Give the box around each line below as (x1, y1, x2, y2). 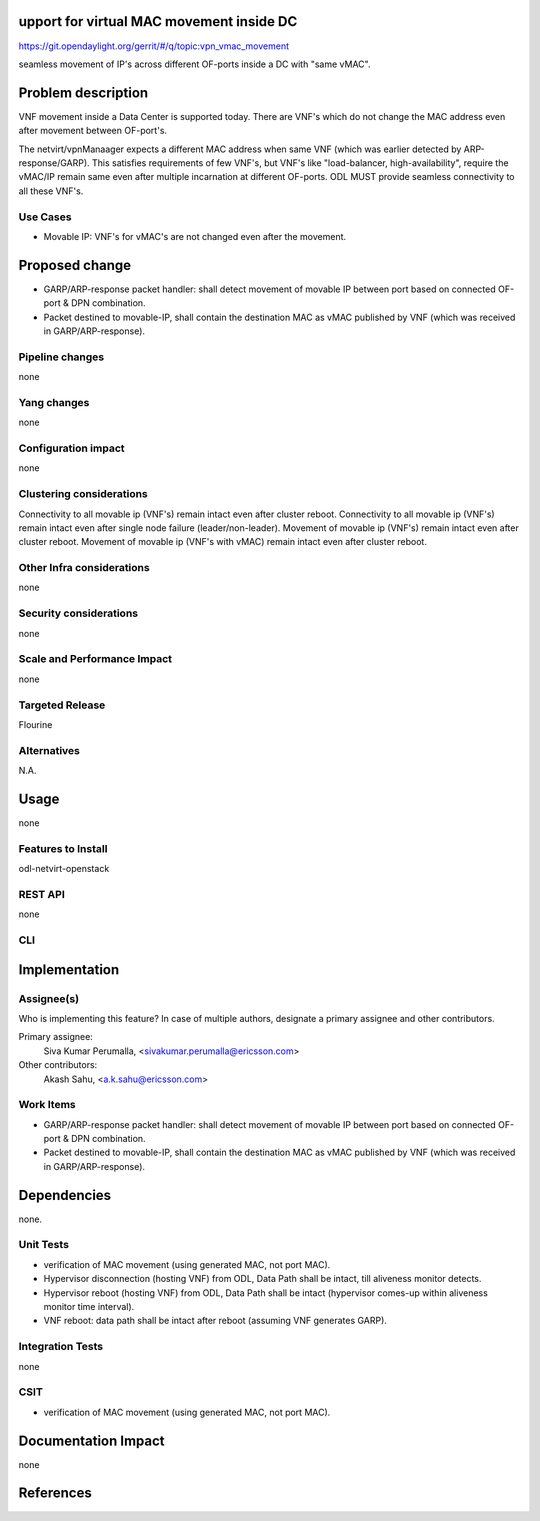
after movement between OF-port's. (18, 125, 168, 137)
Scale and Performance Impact (18, 652, 173, 666)
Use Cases (18, 210, 72, 224)
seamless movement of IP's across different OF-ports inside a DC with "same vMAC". (18, 58, 371, 70)
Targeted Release (18, 698, 106, 712)
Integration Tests (18, 1340, 104, 1354)
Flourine (18, 718, 53, 730)
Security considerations (18, 606, 139, 620)
